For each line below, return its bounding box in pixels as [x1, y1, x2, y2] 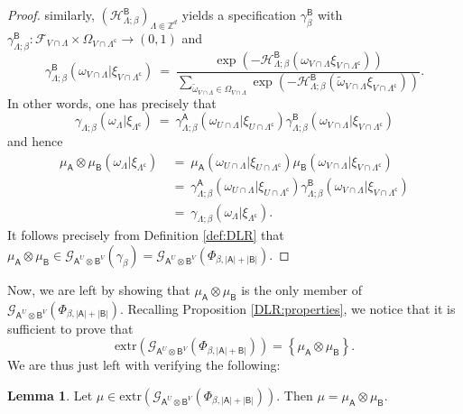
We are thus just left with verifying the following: [7, 355, 281, 374]
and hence [7, 132, 63, 151]
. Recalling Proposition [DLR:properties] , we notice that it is [119, 299, 456, 317]
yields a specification [181, 5, 297, 23]
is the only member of [241, 280, 363, 299]
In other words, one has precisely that [7, 93, 217, 112]
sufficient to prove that [7, 318, 134, 337]
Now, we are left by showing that [7, 280, 190, 299]
